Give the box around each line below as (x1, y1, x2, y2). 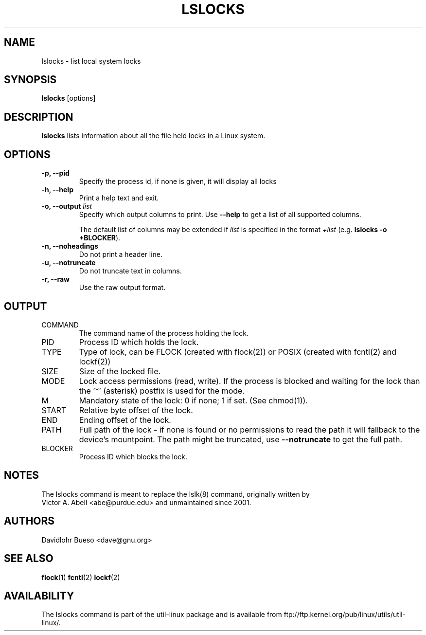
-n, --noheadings (41, 242, 98, 251)
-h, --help (41, 185, 73, 194)
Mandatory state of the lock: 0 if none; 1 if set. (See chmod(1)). (79, 395, 308, 405)
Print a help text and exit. (79, 194, 159, 202)
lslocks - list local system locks (41, 56, 141, 65)
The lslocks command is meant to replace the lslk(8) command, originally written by (41, 490, 310, 498)
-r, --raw (41, 275, 70, 284)
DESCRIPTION (4, 110, 73, 123)
